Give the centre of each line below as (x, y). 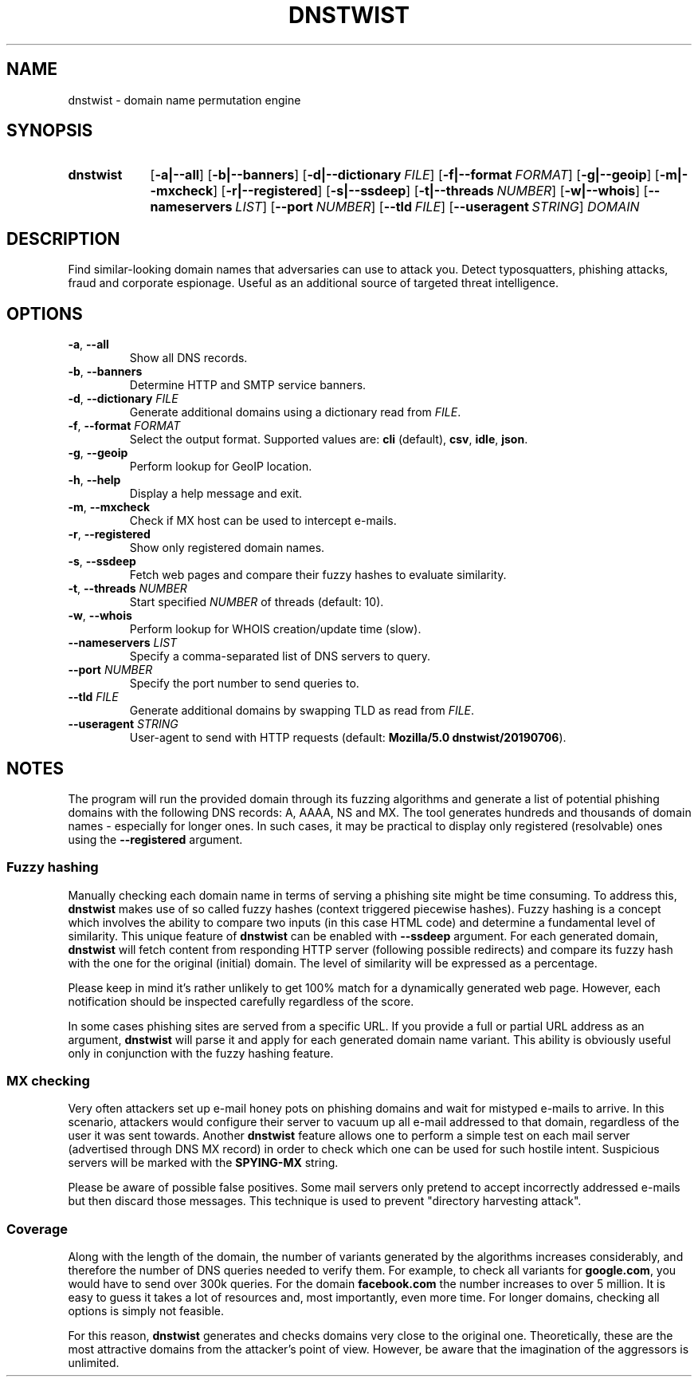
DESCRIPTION (63, 238)
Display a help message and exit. (216, 494)
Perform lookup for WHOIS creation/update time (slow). (275, 629)
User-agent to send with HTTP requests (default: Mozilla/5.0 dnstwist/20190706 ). (348, 738)
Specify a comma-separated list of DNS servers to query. (280, 656)
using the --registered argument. (155, 839)
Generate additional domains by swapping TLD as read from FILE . (302, 711)
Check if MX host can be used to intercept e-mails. (263, 521)
